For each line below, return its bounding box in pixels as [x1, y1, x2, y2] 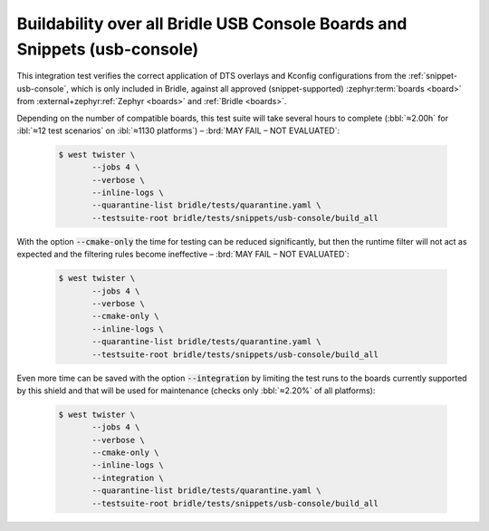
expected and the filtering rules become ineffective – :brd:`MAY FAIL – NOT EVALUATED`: [16, 249, 350, 260]
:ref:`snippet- [407, 71, 457, 82]
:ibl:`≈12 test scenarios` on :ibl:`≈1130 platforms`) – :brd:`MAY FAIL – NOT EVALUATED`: [16, 125, 340, 136]
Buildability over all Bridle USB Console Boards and [16, 14, 407, 34]
